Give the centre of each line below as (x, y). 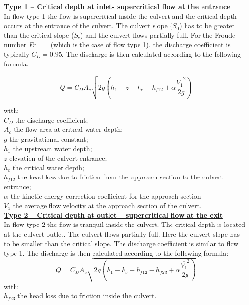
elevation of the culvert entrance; (58, 158)
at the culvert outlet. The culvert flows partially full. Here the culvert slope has (122, 233)
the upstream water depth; (52, 148)
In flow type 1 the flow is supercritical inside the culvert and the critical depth (120, 16)
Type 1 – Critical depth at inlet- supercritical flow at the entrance (117, 6)
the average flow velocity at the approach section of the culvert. (107, 205)
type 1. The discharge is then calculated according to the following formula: (116, 253)
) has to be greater (207, 25)
